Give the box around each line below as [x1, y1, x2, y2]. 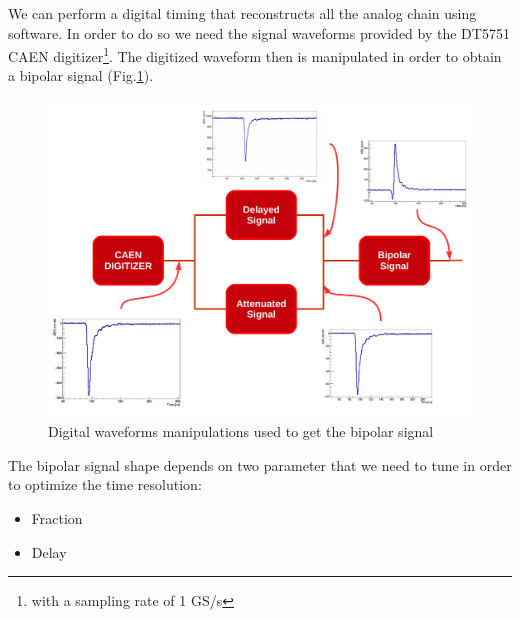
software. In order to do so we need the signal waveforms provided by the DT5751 [8, 22, 510, 43]
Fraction [31, 507, 83, 528]
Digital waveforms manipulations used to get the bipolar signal [48, 421, 434, 442]
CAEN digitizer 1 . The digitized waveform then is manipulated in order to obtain [8, 43, 502, 66]
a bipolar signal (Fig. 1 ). [8, 65, 154, 86]
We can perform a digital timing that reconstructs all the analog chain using [8, 3, 477, 23]
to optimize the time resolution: [8, 474, 202, 495]
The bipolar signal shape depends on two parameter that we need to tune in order [8, 454, 512, 475]
